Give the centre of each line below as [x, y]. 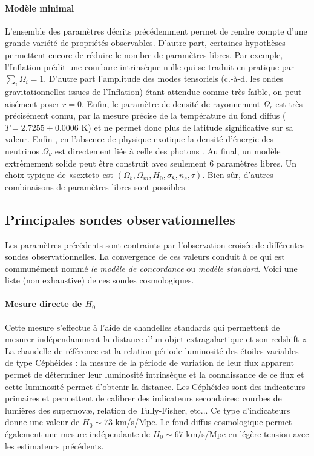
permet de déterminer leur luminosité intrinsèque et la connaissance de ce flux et [155, 375]
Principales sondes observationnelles [120, 219]
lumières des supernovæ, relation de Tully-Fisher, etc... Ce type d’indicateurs [148, 410]
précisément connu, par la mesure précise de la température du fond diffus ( [146, 115]
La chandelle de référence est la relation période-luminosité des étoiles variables [152, 350]
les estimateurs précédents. [54, 445]
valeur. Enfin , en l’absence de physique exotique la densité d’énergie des [139, 139]
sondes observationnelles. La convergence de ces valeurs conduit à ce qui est [145, 256]
